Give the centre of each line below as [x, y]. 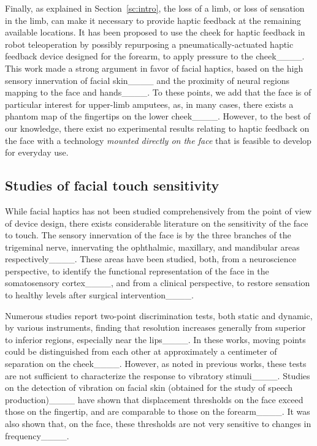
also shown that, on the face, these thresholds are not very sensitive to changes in [158, 424]
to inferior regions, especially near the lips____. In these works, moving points [155, 339]
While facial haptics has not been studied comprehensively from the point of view [158, 210]
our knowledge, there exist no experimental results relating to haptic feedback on [157, 128]
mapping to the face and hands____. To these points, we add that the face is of [158, 92]
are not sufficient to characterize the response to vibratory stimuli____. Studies [158, 375]
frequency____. [37, 435]
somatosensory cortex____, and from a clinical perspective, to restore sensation [158, 283]
